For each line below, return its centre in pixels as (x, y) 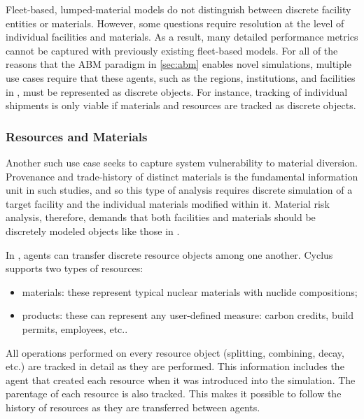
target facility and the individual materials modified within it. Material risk (168, 203)
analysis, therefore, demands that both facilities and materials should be (161, 217)
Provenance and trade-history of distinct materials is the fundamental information (182, 176)
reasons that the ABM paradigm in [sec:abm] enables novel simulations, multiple (178, 64)
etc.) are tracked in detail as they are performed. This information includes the (175, 366)
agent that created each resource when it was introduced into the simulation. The (181, 379)
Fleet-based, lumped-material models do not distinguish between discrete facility (178, 9)
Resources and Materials (77, 136)
